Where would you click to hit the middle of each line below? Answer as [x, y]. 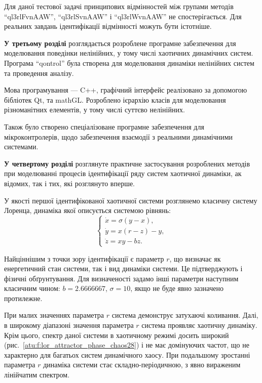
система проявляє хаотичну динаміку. [199, 325]
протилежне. [23, 298]
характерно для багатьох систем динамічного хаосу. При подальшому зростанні [127, 354]
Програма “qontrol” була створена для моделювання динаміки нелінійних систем [129, 62]
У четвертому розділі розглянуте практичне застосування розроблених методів [127, 163]
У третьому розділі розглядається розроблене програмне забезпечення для [120, 43]
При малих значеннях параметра [54, 315]
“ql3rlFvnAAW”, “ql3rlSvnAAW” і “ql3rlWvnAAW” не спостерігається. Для [123, 16]
